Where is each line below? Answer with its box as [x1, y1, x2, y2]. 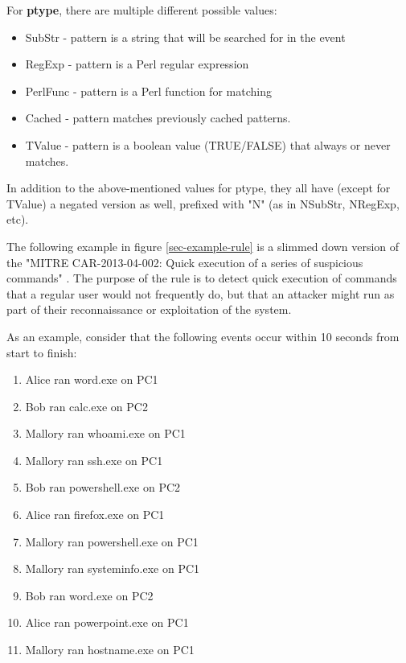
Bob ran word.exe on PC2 [25, 587, 154, 603]
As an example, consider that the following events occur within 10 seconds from [6, 327, 400, 344]
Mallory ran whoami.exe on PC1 [25, 425, 186, 442]
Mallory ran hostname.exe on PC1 [25, 641, 195, 658]
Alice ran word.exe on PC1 [25, 371, 158, 388]
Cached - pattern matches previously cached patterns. [25, 109, 291, 126]
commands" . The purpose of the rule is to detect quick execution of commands [6, 270, 397, 286]
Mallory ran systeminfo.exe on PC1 [25, 560, 200, 577]
